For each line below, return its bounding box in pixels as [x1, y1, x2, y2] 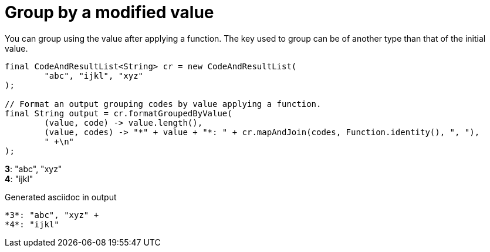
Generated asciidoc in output [5, 191, 117, 202]
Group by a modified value [5, 2, 214, 22]
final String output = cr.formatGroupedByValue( [5, 108, 232, 118]
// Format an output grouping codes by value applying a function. [5, 99, 322, 109]
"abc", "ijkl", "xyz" [44, 70, 144, 80]
